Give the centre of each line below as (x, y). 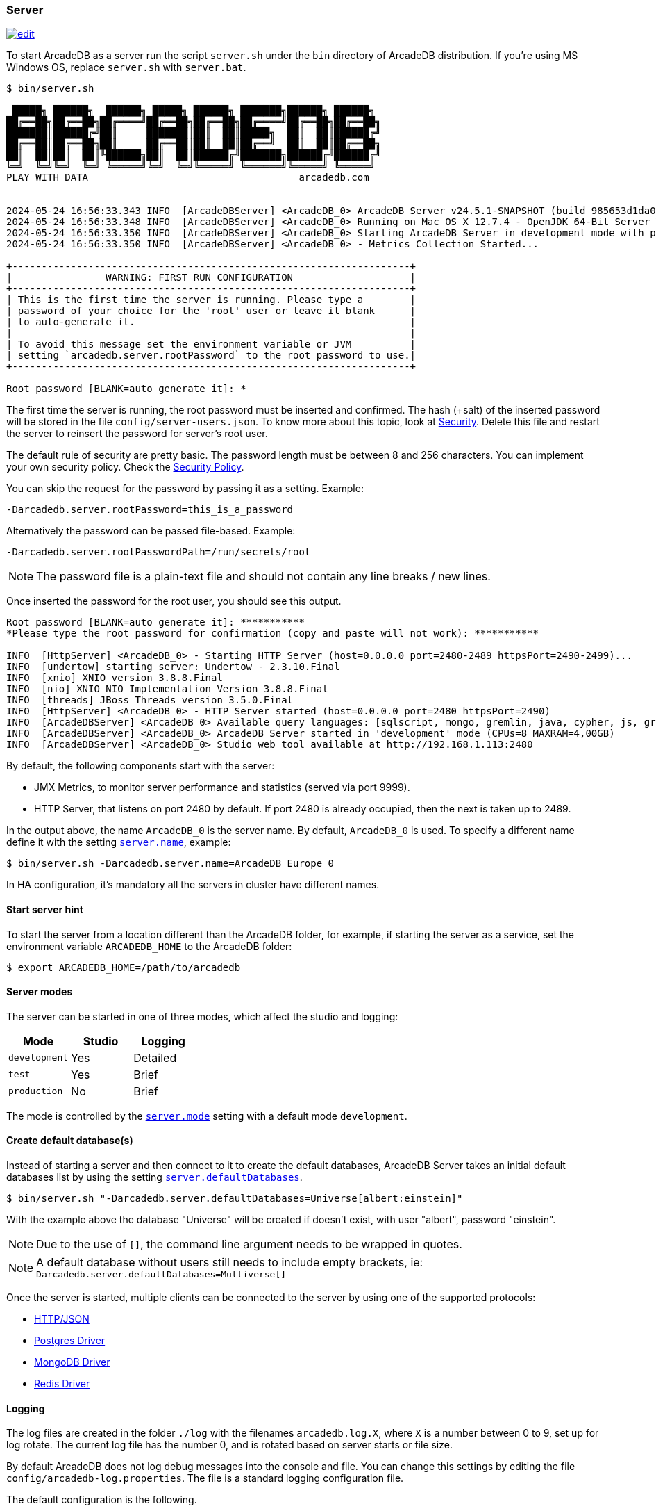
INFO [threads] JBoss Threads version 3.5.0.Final (150, 700)
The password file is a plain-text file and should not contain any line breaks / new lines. (263, 577)
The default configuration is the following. (102, 1500)
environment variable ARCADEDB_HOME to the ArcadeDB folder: (149, 946)
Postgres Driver (70, 1341)
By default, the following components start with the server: (141, 766)
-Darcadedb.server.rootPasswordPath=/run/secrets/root (159, 552)
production (36, 1091)
